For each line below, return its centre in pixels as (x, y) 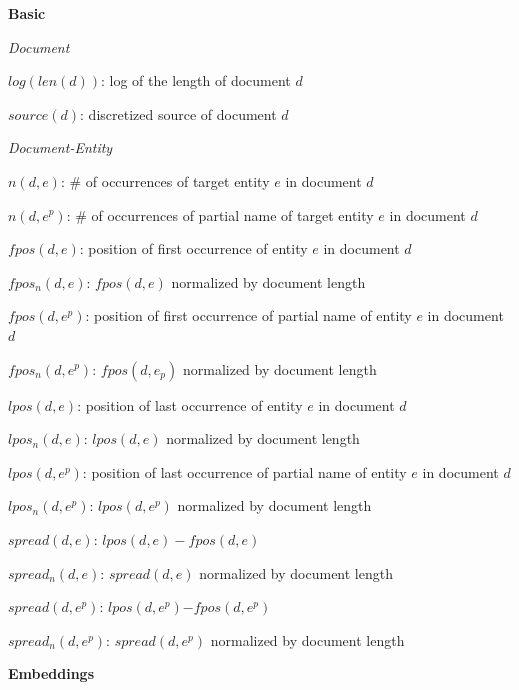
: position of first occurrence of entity (193, 248)
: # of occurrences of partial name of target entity (220, 214)
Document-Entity (60, 147)
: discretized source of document (178, 113)
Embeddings (51, 673)
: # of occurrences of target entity (165, 180)
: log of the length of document (196, 80)
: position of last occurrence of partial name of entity (244, 471)
